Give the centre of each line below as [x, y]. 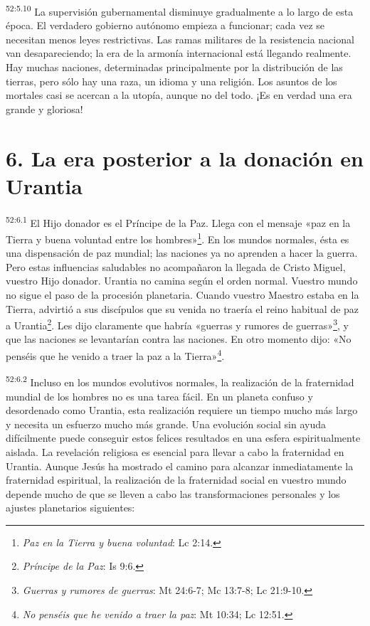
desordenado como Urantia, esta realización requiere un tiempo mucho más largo [182, 410]
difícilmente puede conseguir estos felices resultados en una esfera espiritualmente [183, 438]
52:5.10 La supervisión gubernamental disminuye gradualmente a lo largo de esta [180, 10]
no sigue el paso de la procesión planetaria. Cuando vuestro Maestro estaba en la [183, 295]
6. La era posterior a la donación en [185, 158]
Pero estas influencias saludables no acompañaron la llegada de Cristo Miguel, [176, 266]
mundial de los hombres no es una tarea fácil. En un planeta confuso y [159, 396]
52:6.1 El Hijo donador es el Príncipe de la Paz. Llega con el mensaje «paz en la [178, 221]
